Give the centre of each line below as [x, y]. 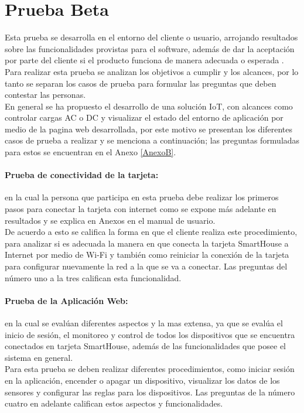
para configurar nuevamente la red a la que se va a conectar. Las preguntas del [146, 266]
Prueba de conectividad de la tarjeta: [82, 175]
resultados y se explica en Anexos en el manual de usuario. [110, 220]
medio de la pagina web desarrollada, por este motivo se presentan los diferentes [149, 129]
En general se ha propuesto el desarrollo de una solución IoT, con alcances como [149, 106]
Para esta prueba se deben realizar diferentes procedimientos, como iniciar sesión [150, 369]
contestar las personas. [45, 95]
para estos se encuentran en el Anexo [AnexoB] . [90, 152]
